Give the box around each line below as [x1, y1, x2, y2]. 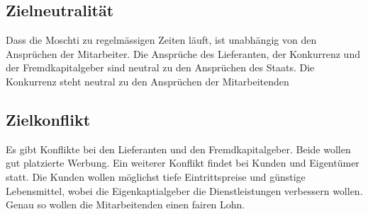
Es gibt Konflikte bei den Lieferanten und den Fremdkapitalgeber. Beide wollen [6, 141, 351, 156]
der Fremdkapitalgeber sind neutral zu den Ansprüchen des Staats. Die [6, 60, 315, 75]
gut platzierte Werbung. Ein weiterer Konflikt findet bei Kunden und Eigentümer [6, 155, 359, 170]
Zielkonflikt [6, 108, 91, 130]
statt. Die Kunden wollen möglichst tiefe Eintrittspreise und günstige [6, 169, 306, 184]
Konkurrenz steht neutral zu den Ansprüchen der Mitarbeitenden [6, 73, 289, 88]
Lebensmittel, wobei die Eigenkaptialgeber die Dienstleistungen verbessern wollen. [6, 183, 363, 198]
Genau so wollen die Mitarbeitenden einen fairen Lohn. [6, 197, 245, 212]
